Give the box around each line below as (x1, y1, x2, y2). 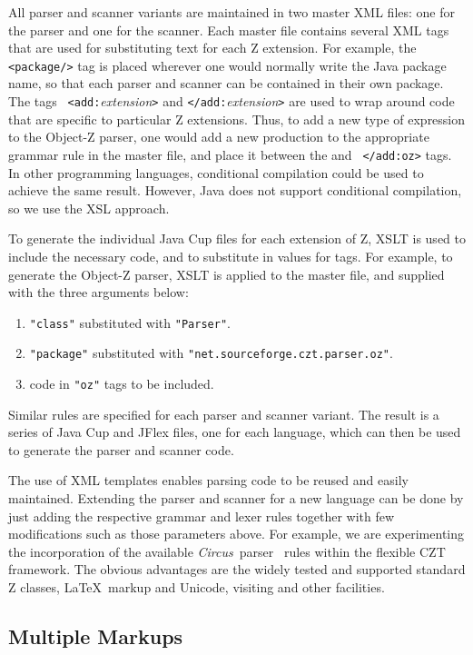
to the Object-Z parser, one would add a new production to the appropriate (8, 127, 429, 146)
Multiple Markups (8, 621, 183, 650)
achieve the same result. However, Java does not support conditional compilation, (8, 181, 462, 200)
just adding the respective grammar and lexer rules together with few (8, 506, 395, 525)
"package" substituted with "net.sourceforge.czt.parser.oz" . (29, 343, 393, 362)
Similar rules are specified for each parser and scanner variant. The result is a (8, 404, 439, 423)
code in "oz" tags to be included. (29, 374, 214, 392)
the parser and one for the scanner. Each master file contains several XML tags (8, 20, 449, 39)
